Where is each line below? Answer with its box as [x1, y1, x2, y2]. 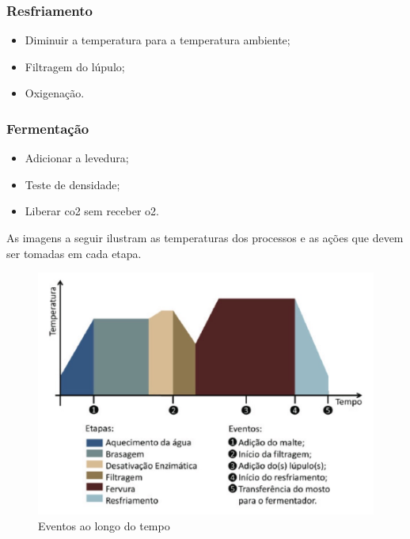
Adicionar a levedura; [25, 150, 129, 166]
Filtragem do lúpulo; [25, 58, 125, 74]
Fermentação [6, 118, 89, 138]
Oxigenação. [25, 85, 85, 101]
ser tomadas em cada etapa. [6, 245, 142, 261]
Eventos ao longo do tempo [38, 517, 170, 533]
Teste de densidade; [25, 176, 120, 192]
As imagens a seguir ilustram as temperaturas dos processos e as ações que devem [6, 230, 404, 245]
